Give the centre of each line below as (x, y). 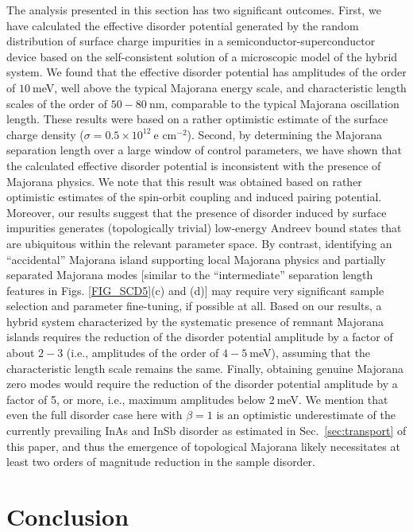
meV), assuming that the (310, 353)
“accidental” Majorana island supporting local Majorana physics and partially (196, 259)
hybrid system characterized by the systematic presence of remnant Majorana (195, 321)
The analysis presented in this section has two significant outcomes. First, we (194, 10)
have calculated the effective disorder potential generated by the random (183, 25)
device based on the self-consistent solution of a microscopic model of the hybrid (202, 56)
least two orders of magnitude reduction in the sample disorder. (161, 462)
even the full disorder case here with (95, 415)
